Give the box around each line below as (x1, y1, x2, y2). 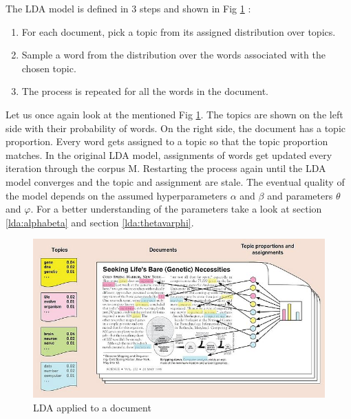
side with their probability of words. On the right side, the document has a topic (6, 120, 345, 135)
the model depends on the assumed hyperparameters (6, 188, 228, 202)
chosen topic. (21, 61, 76, 75)
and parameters (267, 188, 333, 202)
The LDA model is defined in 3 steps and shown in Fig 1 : (6, 1, 251, 15)
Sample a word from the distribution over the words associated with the (21, 47, 326, 62)
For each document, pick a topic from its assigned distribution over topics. (21, 24, 336, 39)
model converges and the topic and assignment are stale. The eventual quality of (6, 174, 345, 189)
